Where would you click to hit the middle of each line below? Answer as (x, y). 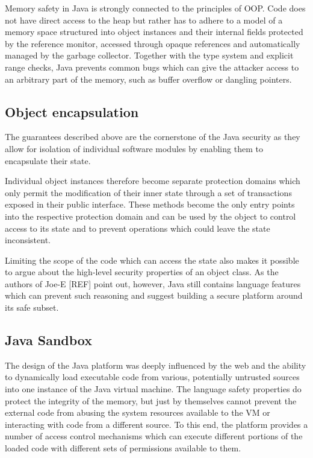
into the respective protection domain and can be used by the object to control (150, 216)
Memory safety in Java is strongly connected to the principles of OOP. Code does (155, 8)
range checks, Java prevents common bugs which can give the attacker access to (152, 67)
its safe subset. (32, 307)
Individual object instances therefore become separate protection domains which (153, 181)
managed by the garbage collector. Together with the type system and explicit (149, 55)
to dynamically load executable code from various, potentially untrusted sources (152, 377)
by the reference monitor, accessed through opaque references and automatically (153, 43)
